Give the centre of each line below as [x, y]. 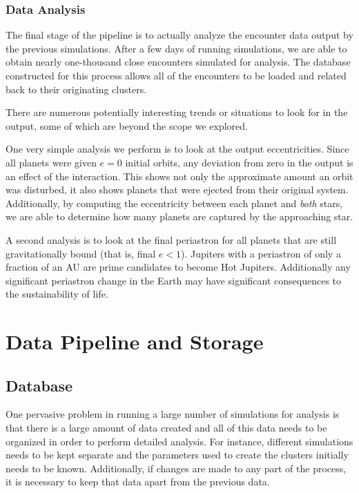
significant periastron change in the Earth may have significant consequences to [174, 280]
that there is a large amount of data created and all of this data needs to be [166, 428]
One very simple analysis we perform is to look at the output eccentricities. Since [177, 149]
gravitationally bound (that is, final [81, 253]
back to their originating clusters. [76, 89]
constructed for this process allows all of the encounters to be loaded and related [176, 75]
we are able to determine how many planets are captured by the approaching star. [179, 216]
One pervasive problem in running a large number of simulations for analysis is [173, 414]
